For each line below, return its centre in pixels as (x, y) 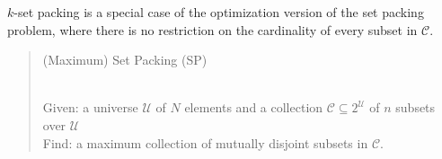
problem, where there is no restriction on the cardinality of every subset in (212, 29)
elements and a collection (254, 107)
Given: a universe (90, 107)
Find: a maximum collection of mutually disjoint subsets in (205, 142)
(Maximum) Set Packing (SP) (125, 60)
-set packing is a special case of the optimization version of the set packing (219, 12)
